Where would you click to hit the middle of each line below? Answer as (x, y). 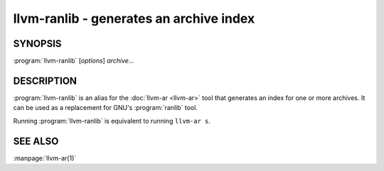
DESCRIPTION (45, 81)
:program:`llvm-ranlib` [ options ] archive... (74, 61)
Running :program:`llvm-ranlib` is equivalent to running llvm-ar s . (112, 121)
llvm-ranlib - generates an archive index (134, 18)
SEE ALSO (36, 141)
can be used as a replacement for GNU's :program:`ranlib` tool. (106, 108)
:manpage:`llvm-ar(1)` (45, 158)
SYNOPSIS (37, 44)
